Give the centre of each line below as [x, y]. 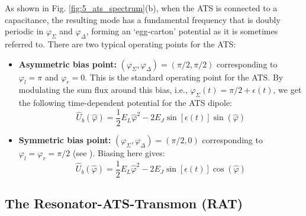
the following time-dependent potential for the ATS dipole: [125, 103]
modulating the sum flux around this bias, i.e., [103, 90]
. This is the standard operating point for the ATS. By [184, 77]
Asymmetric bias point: [67, 64]
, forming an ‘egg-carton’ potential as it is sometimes [182, 31]
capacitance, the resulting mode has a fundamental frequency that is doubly [143, 19]
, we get [287, 90]
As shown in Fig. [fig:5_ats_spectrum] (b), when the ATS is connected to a [141, 8]
